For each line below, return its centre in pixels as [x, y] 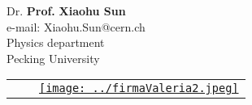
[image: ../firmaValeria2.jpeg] [139, 88]
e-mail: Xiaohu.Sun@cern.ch [76, 26]
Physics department [56, 42]
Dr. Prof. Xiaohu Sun [66, 10]
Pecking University [53, 58]
